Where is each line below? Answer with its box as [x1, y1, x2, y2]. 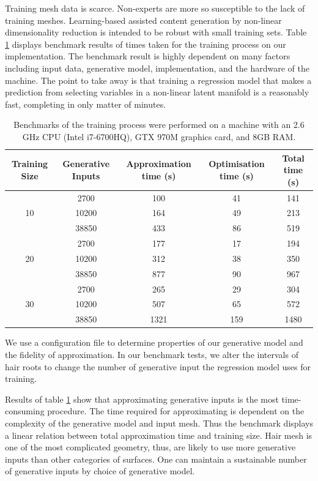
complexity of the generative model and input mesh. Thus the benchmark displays [5, 416, 313, 429]
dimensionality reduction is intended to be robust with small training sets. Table [5, 26, 307, 39]
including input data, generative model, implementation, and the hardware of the [5, 61, 309, 74]
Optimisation [209, 157, 265, 170]
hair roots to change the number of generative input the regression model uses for [5, 360, 311, 373]
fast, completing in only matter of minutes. [5, 97, 166, 110]
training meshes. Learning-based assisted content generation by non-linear [5, 13, 282, 26]
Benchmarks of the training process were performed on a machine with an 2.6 [13, 118, 305, 131]
